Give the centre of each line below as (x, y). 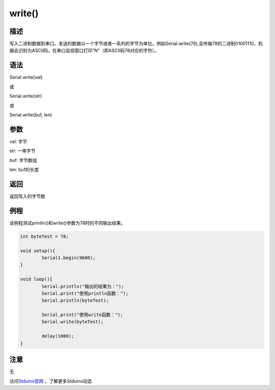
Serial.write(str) (26, 96)
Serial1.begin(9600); (68, 258)
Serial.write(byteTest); (73, 322)
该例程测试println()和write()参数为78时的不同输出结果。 (67, 223)
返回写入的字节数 (27, 196)
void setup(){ (38, 250)
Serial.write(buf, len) (31, 115)
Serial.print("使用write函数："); (82, 315)
